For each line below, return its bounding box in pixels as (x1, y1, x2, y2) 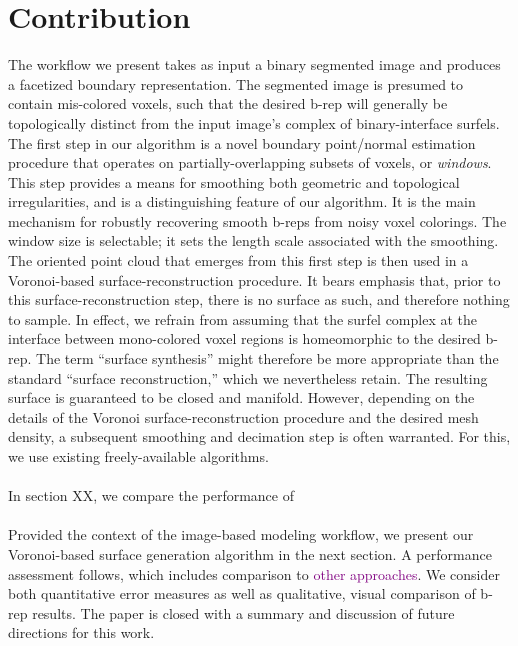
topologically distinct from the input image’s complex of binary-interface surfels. (8, 112, 500, 133)
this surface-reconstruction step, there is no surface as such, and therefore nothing (8, 289, 510, 310)
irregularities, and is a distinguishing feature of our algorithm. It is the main (8, 191, 476, 212)
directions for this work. (8, 622, 155, 643)
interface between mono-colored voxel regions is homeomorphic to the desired (8, 328, 481, 349)
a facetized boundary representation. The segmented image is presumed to (8, 73, 464, 94)
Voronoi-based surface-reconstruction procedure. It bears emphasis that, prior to (8, 269, 501, 290)
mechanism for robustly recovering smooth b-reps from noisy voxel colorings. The (8, 210, 507, 231)
